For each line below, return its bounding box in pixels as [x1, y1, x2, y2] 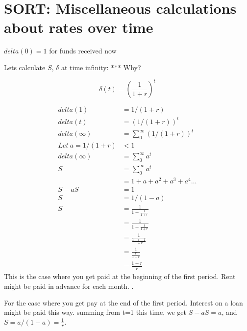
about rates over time [4, 17, 153, 37]
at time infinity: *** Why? [61, 62, 141, 72]
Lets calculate [4, 62, 46, 72]
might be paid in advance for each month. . [4, 281, 134, 291]
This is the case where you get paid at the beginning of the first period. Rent [4, 271, 236, 281]
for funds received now [49, 46, 117, 56]
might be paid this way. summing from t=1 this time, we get [4, 307, 187, 317]
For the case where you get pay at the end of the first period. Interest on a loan [4, 297, 243, 307]
